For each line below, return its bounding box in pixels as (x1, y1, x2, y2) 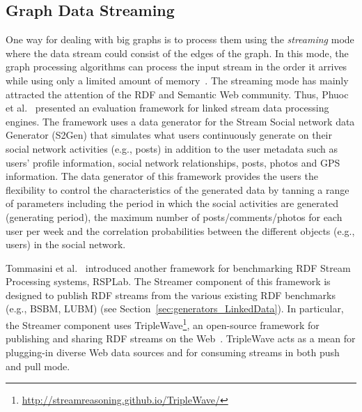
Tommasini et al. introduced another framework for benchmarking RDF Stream (6, 260, 351, 275)
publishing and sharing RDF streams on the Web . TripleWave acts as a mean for (6, 331, 356, 346)
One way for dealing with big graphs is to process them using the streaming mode (6, 32, 354, 47)
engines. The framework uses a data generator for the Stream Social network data (6, 114, 355, 128)
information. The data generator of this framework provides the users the (6, 169, 318, 183)
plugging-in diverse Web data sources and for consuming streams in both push (6, 344, 340, 359)
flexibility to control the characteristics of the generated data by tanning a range (6, 182, 349, 197)
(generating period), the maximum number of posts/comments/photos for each (6, 209, 343, 224)
